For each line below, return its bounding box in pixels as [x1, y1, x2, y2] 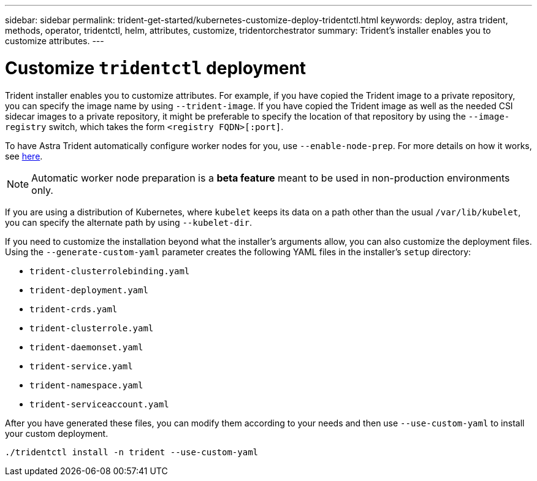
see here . [5, 150, 43, 161]
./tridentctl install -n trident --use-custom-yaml [5, 447, 259, 457]
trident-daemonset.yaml [29, 342, 143, 352]
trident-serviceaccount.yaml [29, 399, 169, 409]
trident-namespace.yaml [29, 380, 143, 390]
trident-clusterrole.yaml [29, 323, 154, 333]
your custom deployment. [5, 428, 109, 439]
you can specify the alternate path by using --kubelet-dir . [5, 217, 253, 228]
